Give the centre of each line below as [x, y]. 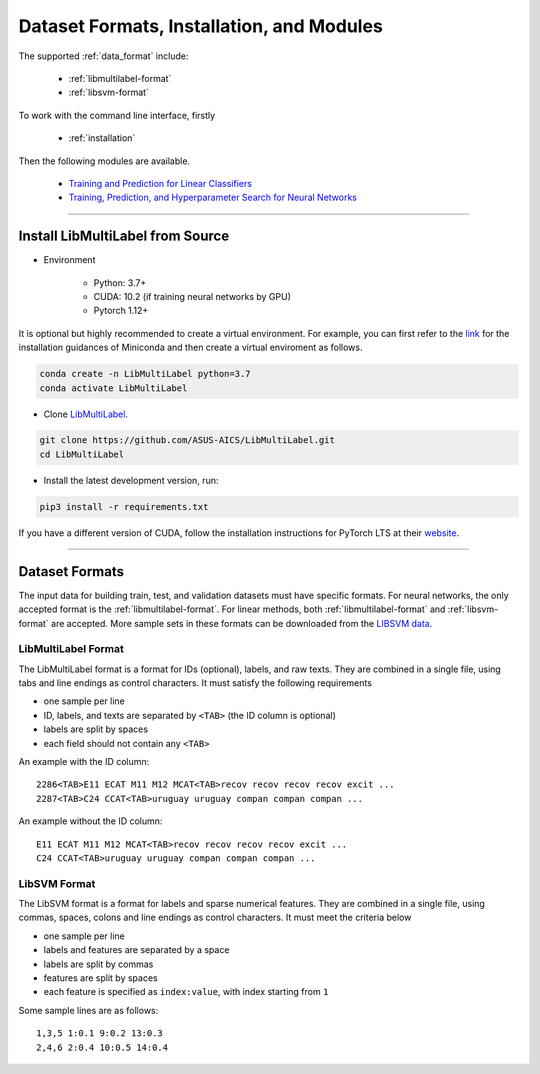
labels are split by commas [98, 964]
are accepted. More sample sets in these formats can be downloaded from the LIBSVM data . [241, 623]
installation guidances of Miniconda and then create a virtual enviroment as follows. [190, 347]
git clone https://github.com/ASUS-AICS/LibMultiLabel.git [187, 440]
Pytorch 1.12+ [121, 311]
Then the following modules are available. [104, 161]
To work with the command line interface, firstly [117, 115]
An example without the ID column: [90, 821]
